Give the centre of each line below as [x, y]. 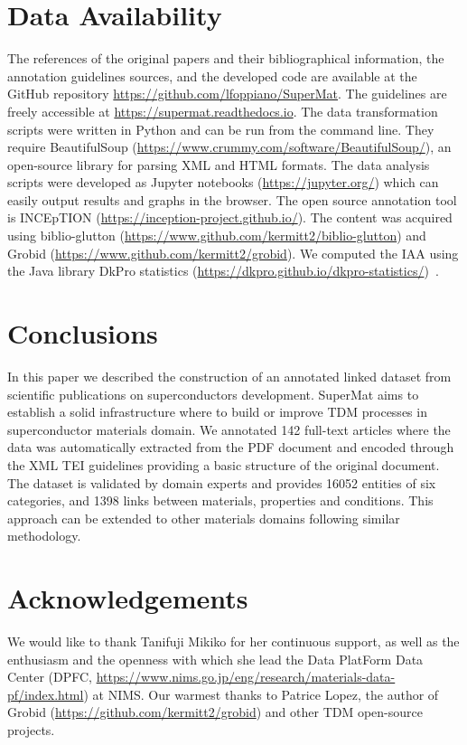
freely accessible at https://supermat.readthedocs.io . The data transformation [223, 111]
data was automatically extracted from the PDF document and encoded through [231, 447]
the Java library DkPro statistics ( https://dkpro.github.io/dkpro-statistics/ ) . [223, 271]
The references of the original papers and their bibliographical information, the [226, 58]
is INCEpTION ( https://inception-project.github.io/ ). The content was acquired [230, 217]
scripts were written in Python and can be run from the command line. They [221, 129]
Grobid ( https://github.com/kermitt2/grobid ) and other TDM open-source [215, 712]
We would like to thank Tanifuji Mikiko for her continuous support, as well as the [233, 641]
